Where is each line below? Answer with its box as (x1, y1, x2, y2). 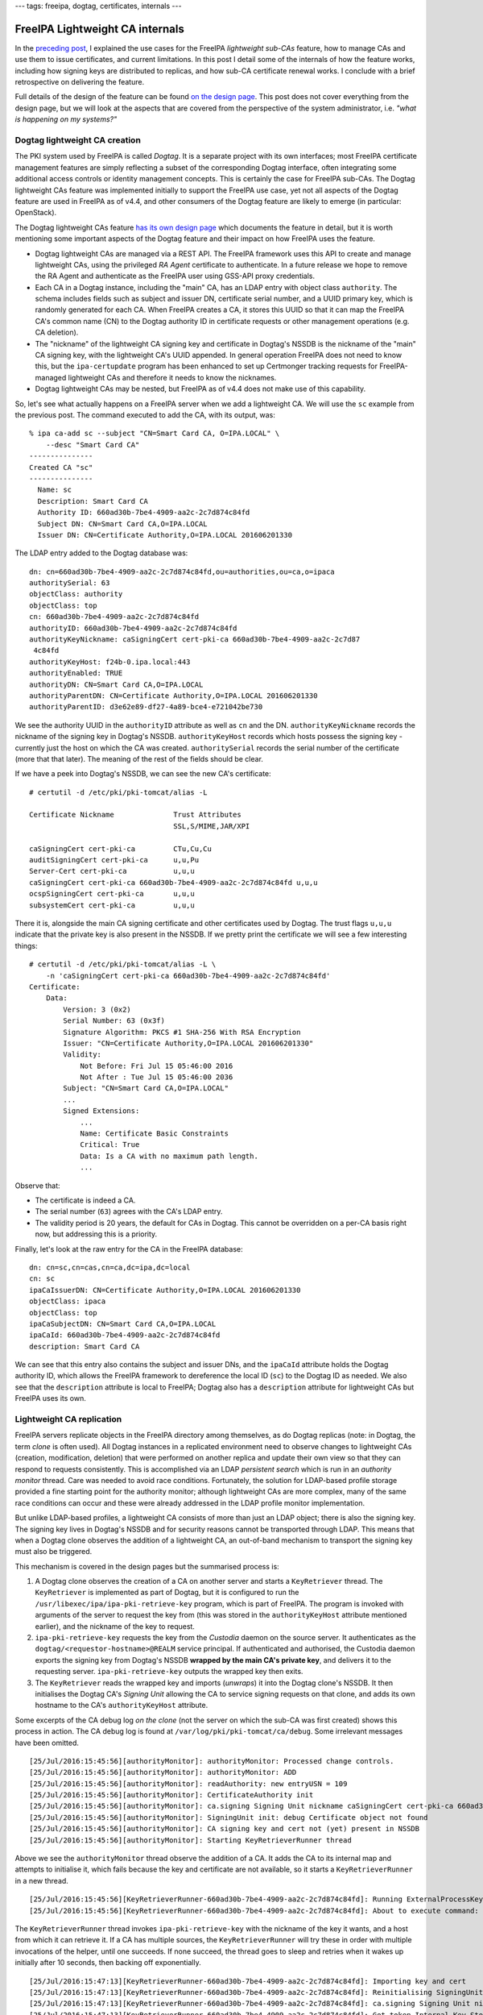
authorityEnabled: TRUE (29, 669, 123, 678)
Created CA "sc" (29, 463, 93, 472)
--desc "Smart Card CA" (45, 440, 140, 449)
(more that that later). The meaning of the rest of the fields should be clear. (14, 754, 263, 763)
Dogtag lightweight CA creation (14, 135, 141, 146)
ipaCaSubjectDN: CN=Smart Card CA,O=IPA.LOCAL (29, 1319, 217, 1328)
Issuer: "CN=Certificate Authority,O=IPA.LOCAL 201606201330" (63, 1038, 314, 1048)
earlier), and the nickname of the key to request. (35, 1621, 195, 1631)
